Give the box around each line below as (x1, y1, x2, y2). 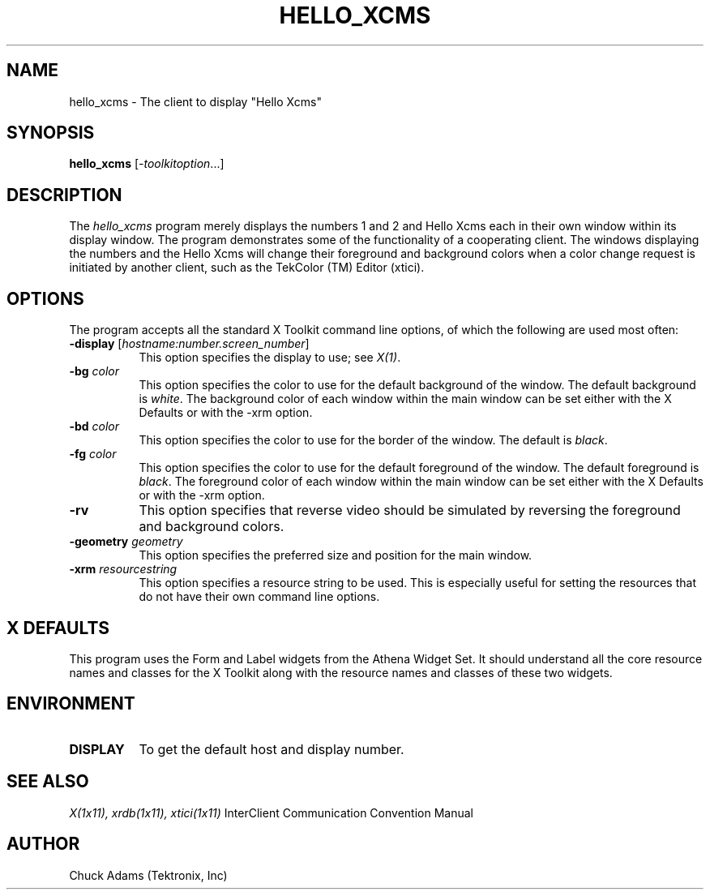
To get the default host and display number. (139, 740, 404, 757)
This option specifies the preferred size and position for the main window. (139, 548, 532, 563)
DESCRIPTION (6, 184, 122, 205)
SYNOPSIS (6, 122, 95, 144)
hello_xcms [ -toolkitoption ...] (69, 156, 225, 171)
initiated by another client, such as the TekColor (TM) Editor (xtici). (69, 260, 425, 275)
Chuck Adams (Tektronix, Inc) (69, 868, 228, 882)
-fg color (69, 447, 117, 461)
